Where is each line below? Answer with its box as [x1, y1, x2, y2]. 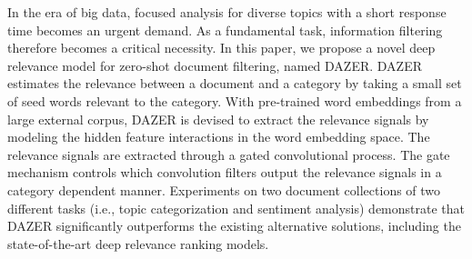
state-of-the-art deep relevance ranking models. [7, 234, 269, 253]
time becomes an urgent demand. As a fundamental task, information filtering [7, 20, 443, 39]
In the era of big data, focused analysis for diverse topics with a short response [7, 3, 447, 21]
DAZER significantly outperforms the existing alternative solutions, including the [7, 216, 461, 235]
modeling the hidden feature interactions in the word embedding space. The [7, 127, 430, 146]
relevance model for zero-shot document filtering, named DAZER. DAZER [7, 55, 422, 75]
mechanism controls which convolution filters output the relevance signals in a [7, 163, 442, 182]
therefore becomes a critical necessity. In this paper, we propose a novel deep [7, 38, 436, 57]
